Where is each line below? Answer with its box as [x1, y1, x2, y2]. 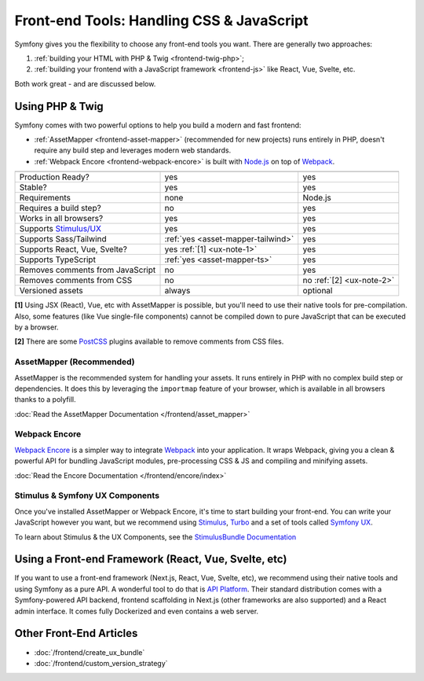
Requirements [19, 193, 71, 204]
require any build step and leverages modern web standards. [34, 145, 232, 155]
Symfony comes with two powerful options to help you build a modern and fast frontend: [14, 120, 302, 130]
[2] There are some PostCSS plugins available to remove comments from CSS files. [14, 337, 284, 346]
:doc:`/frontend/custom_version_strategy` [34, 658, 168, 668]
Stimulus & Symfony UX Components [14, 490, 160, 501]
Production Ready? [19, 171, 90, 182]
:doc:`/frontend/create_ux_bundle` [34, 647, 145, 657]
